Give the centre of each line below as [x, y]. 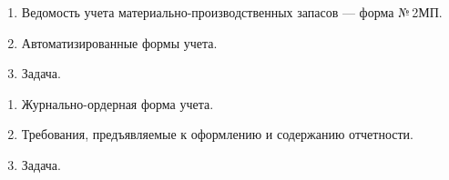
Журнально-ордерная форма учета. [117, 103]
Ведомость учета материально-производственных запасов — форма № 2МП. [232, 12]
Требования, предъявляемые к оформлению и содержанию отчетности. [217, 134]
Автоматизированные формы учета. [119, 42]
